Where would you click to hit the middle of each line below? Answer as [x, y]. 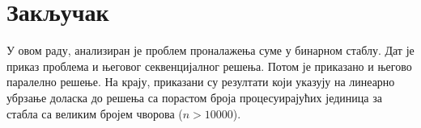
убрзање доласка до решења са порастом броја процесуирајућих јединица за [194, 97]
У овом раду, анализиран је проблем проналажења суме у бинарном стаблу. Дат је [210, 50]
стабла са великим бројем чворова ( [95, 113]
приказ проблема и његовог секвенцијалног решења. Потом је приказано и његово [209, 66]
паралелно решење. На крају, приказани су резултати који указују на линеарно [201, 82]
